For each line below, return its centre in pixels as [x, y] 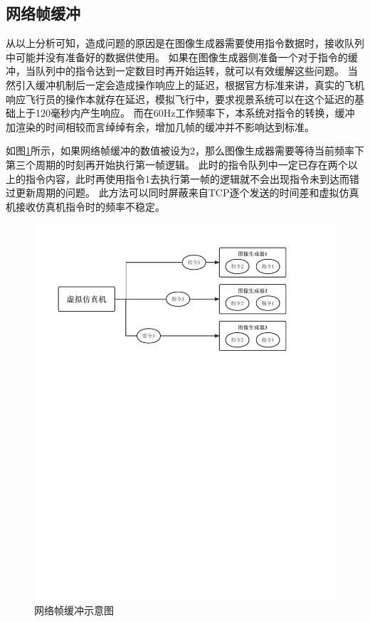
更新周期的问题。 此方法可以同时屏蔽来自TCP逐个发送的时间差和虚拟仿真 [187, 193]
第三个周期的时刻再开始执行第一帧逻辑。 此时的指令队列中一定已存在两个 [177, 164]
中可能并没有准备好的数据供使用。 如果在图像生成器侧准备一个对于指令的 [177, 57]
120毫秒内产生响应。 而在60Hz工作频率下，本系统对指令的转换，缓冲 [195, 113]
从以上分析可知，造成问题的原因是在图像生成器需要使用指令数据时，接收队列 [185, 43]
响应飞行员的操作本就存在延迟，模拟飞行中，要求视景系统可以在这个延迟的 [180, 99]
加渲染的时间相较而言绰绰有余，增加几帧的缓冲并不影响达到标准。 [160, 126]
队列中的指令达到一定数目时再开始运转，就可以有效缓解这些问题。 [190, 71]
